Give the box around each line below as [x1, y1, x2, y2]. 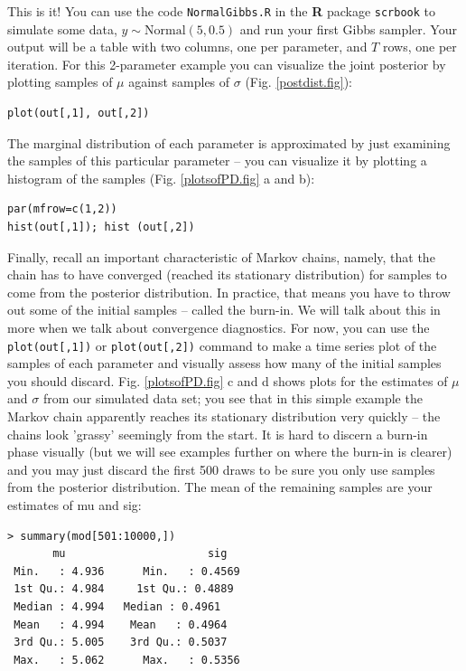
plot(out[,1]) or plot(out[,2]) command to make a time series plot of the [7, 335, 437, 354]
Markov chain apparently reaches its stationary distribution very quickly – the [7, 407, 441, 425]
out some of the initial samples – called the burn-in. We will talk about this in [7, 300, 441, 319]
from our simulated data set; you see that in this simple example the [42, 389, 423, 408]
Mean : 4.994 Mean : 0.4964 [14, 618, 228, 631]
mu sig [52, 547, 228, 561]
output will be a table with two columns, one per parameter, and [7, 37, 368, 56]
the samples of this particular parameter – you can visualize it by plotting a [7, 151, 427, 170]
